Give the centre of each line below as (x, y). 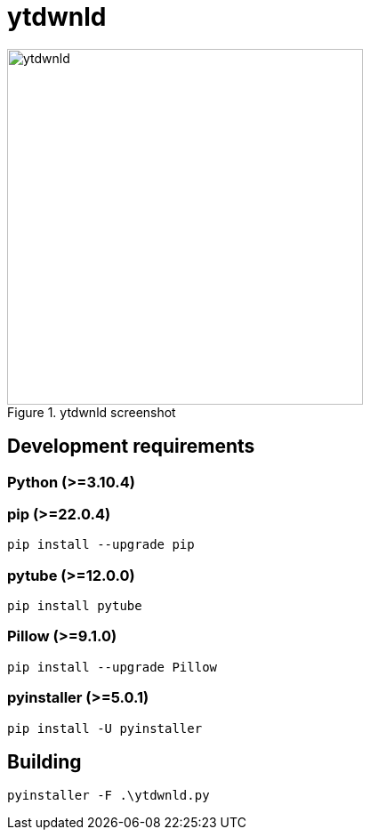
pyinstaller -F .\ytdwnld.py (109, 796)
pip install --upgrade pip (101, 545)
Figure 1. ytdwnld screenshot (92, 412)
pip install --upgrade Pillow (113, 667)
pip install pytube (75, 606)
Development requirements (131, 447)
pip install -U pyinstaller (105, 728)
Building (44, 762)
